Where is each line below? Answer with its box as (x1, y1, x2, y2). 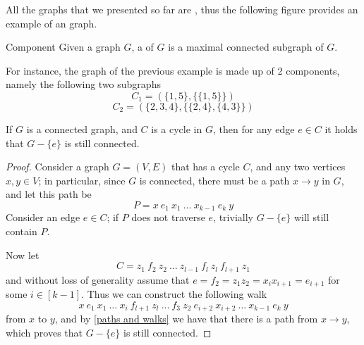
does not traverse (131, 210, 205, 225)
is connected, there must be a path (139, 172, 290, 187)
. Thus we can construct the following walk (81, 287, 267, 301)
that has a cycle (171, 159, 240, 174)
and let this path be (6, 187, 92, 201)
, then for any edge (212, 121, 295, 136)
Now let (6, 247, 40, 262)
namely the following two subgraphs (6, 77, 161, 92)
